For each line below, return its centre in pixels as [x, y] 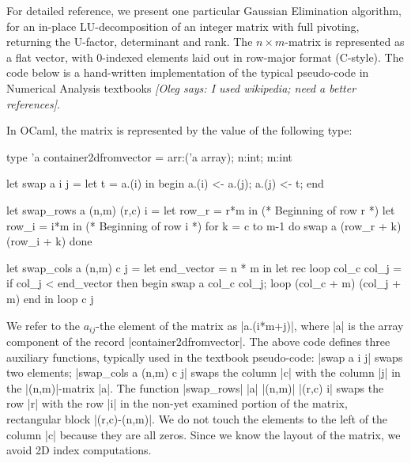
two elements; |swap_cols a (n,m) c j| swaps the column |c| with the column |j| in [204, 372]
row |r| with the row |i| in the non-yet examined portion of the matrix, [177, 403]
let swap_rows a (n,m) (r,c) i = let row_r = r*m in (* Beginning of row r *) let [201, 209]
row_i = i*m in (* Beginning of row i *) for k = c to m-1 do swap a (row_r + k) [204, 225]
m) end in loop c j [50, 298]
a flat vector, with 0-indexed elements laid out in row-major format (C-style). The [205, 57]
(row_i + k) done [49, 241]
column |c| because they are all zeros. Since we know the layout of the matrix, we [204, 434]
